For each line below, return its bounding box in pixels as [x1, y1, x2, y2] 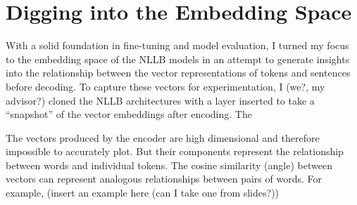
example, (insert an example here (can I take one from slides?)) [6, 185, 280, 200]
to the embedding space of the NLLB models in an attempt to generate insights [6, 51, 350, 66]
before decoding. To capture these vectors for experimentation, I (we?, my [6, 79, 325, 93]
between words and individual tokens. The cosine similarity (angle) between [6, 157, 332, 172]
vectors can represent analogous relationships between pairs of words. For [6, 171, 322, 186]
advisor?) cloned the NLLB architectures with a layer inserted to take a [6, 93, 315, 107]
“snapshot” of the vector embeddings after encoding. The [6, 107, 252, 121]
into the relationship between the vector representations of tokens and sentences [6, 65, 351, 80]
